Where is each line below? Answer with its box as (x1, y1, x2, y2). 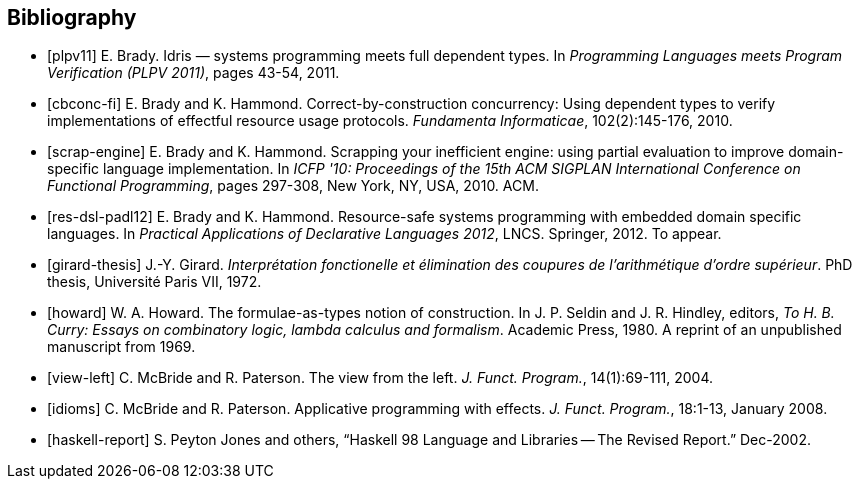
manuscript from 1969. (47, 338, 196, 356)
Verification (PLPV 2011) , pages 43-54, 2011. (47, 64, 340, 82)
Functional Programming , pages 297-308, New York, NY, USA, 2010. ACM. (47, 177, 539, 195)
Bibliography (7, 5, 137, 30)
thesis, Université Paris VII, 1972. (47, 273, 262, 291)
